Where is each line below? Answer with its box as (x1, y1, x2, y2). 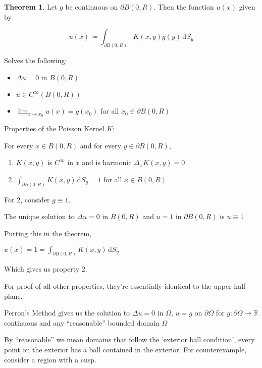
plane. (4, 290, 23, 301)
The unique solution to (4, 211, 75, 222)
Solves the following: (4, 55, 67, 66)
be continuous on (65, 2, 118, 12)
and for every (80, 140, 121, 150)
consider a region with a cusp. (4, 354, 97, 364)
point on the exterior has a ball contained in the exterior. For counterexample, (4, 344, 247, 354)
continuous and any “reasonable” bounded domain (4, 317, 160, 328)
